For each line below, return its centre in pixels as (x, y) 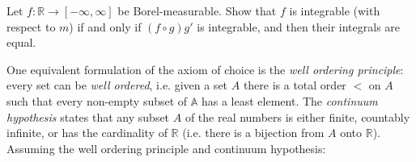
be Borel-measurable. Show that (197, 10)
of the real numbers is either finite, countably (297, 116)
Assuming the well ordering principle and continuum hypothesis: (166, 148)
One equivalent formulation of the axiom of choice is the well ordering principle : (205, 69)
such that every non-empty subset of (97, 100)
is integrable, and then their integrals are (299, 26)
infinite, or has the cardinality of (87, 133)
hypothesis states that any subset (88, 116)
